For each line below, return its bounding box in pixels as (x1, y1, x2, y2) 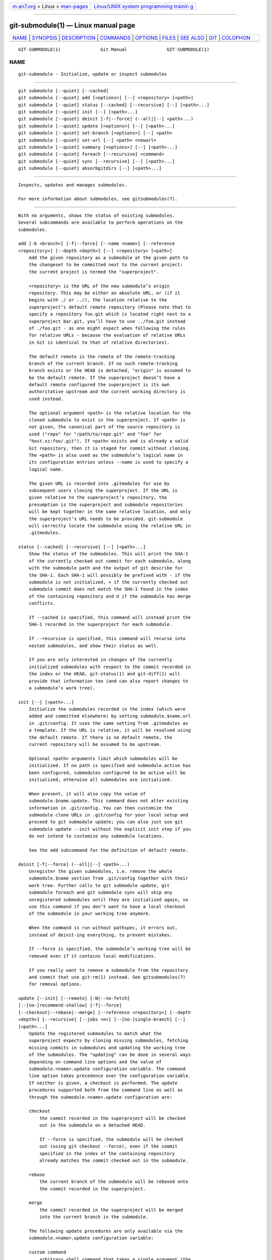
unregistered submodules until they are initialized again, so (28, 897, 188, 902)
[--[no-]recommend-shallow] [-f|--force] (18, 1002, 122, 1008)
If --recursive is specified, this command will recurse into (28, 636, 186, 642)
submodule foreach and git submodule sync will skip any (28, 890, 172, 896)
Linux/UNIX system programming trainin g (94, 3, 193, 10)
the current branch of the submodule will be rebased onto (39, 1179, 188, 1184)
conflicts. (28, 600, 56, 606)
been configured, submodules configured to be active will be (28, 770, 186, 776)
